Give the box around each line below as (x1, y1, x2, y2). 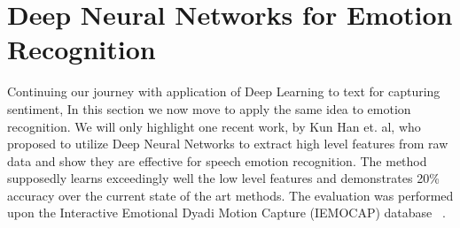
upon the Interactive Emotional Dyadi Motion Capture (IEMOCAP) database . (7, 203, 446, 222)
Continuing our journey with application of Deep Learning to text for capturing (7, 82, 441, 101)
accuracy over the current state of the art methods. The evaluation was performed (7, 186, 454, 204)
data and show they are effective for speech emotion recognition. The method (7, 151, 427, 170)
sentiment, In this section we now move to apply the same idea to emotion (7, 99, 411, 118)
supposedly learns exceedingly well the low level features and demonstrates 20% (7, 169, 440, 187)
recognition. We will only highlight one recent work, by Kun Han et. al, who (7, 117, 421, 135)
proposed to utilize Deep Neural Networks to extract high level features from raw (7, 134, 448, 153)
